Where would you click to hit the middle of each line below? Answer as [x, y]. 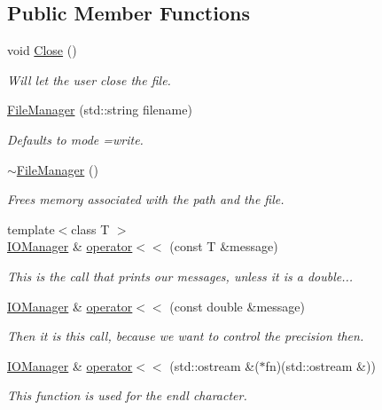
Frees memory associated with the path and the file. [146, 199]
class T [90, 229]
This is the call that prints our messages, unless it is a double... [180, 276]
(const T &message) [224, 246]
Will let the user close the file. [89, 79]
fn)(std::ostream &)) [320, 365]
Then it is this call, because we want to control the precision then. [186, 336]
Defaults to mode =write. [75, 139]
